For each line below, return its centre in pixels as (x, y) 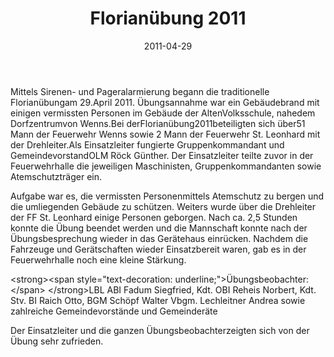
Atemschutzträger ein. (56, 176)
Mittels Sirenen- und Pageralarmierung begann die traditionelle (140, 91)
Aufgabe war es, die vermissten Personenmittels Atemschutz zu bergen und (167, 196)
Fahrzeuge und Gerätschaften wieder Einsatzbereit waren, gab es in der (158, 249)
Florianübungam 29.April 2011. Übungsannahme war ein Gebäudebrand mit (165, 102)
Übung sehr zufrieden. (57, 341)
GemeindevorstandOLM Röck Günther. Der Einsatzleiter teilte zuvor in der (162, 155)
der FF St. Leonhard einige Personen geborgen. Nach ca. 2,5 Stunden (154, 217)
